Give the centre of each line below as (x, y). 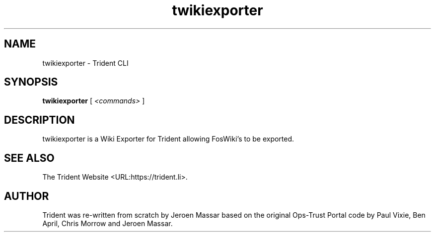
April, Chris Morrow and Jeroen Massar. (108, 223)
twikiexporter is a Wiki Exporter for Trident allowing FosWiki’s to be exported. (168, 139)
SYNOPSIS (31, 82)
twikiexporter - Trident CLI (85, 63)
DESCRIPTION (39, 120)
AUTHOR (27, 196)
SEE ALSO (29, 158)
